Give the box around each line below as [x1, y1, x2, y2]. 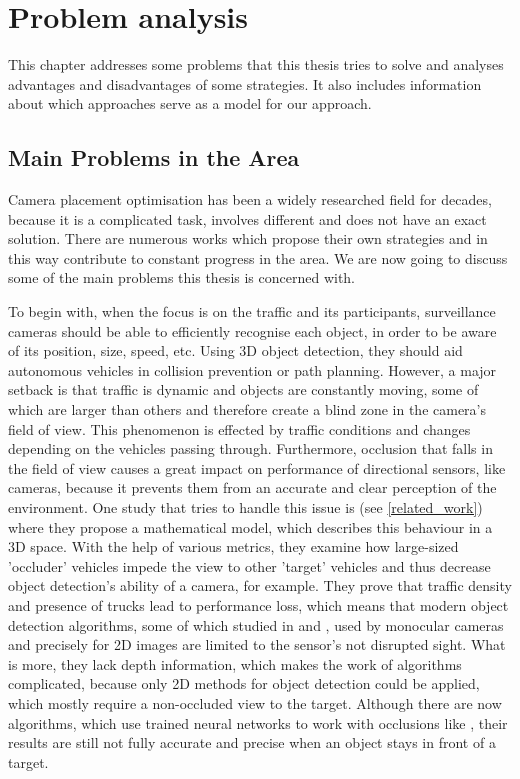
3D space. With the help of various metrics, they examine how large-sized [8, 536, 459, 557]
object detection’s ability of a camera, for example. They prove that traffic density [8, 575, 512, 596]
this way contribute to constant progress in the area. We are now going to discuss [8, 247, 508, 268]
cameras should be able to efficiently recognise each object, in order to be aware [8, 320, 497, 341]
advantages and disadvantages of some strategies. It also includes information [8, 73, 482, 94]
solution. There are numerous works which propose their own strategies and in [8, 228, 488, 249]
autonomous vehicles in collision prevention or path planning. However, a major [8, 359, 497, 380]
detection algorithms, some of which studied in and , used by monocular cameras [8, 614, 504, 635]
